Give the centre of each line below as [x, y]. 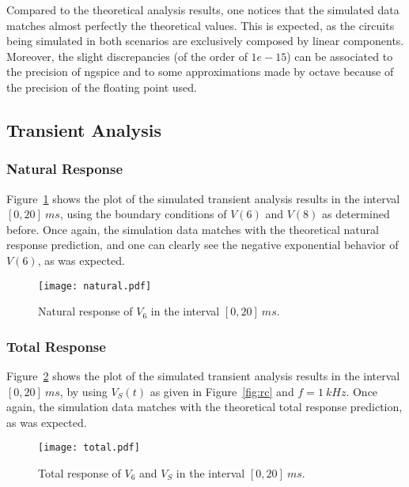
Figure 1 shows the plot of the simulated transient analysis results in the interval [203, 198]
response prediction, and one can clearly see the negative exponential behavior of [203, 245]
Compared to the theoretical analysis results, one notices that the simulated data [203, 9]
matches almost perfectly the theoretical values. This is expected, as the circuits [201, 25]
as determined [356, 214]
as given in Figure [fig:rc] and [222, 391]
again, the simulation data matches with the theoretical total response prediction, [204, 407]
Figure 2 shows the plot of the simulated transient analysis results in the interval [203, 376]
